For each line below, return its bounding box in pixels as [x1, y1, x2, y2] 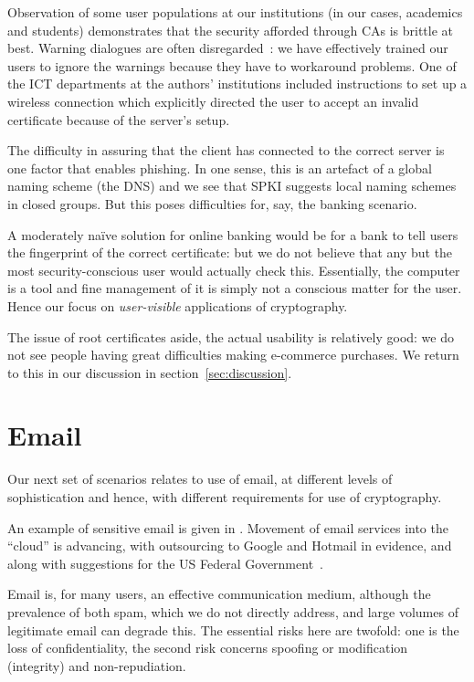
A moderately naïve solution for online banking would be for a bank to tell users [7, 225, 458, 244]
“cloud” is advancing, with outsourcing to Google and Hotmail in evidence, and [7, 536, 452, 555]
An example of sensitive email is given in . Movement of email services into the [7, 518, 448, 537]
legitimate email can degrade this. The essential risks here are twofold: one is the [7, 620, 459, 639]
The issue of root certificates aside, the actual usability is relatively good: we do [7, 327, 454, 346]
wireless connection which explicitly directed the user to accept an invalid [7, 91, 419, 110]
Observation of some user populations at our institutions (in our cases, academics [7, 3, 463, 21]
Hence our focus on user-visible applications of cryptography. [7, 296, 348, 315]
